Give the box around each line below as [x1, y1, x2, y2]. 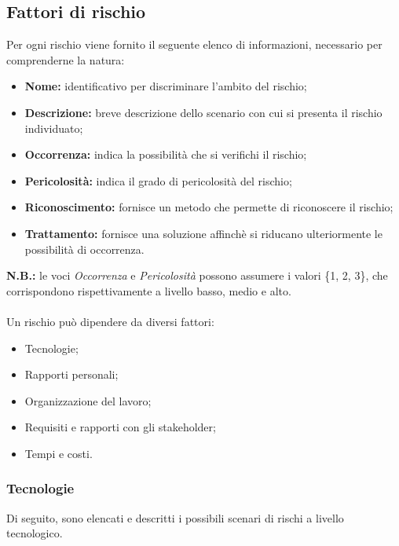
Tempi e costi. [24, 445, 93, 461]
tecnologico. [6, 525, 63, 541]
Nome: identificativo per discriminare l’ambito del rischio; [24, 78, 307, 94]
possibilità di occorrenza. [24, 240, 145, 257]
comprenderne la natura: [6, 51, 125, 68]
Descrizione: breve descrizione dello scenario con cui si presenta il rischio [24, 104, 383, 120]
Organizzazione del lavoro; [24, 392, 152, 409]
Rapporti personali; [24, 366, 119, 383]
